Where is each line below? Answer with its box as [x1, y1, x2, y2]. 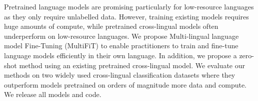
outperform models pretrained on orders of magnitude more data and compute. [4, 79, 247, 90]
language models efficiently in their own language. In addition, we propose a [4, 50, 237, 60]
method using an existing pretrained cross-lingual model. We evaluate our [19, 60, 245, 70]
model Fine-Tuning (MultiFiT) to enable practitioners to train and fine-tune [4, 40, 238, 51]
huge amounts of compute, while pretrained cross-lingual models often [4, 21, 218, 31]
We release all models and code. [4, 89, 101, 100]
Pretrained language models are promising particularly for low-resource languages [4, 1, 254, 11]
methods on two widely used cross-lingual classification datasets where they [4, 70, 235, 80]
